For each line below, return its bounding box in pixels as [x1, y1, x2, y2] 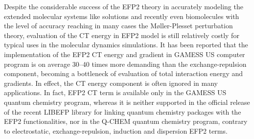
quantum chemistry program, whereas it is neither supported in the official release [4, 97, 250, 107]
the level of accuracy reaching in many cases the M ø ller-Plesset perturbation [4, 20, 233, 31]
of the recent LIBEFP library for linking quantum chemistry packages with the [4, 106, 241, 117]
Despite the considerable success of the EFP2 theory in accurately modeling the [4, 1, 243, 11]
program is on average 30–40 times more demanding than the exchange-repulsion [4, 59, 247, 69]
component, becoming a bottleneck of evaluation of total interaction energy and [4, 68, 243, 79]
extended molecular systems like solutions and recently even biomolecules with [4, 11, 239, 21]
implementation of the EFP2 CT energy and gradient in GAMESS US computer [4, 49, 245, 59]
